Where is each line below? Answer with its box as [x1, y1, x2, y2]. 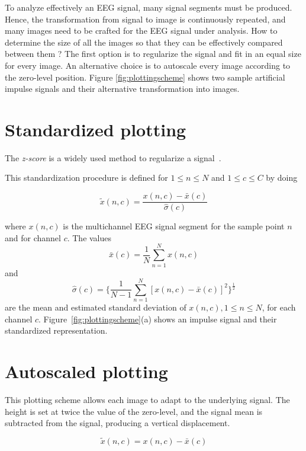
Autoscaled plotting [5, 359, 168, 383]
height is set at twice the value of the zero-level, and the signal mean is [5, 405, 263, 417]
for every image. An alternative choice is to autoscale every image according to [5, 59, 291, 71]
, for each [262, 301, 296, 314]
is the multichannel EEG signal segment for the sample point [63, 220, 285, 232]
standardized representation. [5, 324, 108, 337]
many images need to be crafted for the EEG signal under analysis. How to [5, 24, 278, 37]
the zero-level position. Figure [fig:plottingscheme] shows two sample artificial [5, 71, 285, 83]
